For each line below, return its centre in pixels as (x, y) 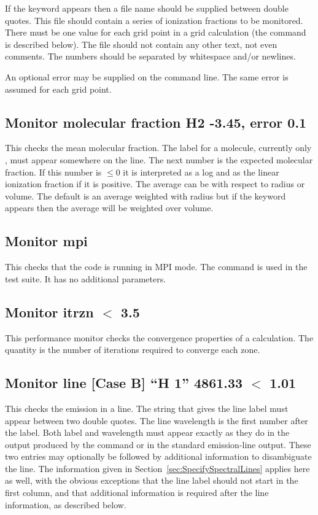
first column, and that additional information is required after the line (137, 493)
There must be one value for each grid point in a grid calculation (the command (156, 32)
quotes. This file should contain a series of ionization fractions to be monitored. (154, 20)
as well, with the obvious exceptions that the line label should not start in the (152, 480)
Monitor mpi (46, 241)
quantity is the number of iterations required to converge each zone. (133, 350)
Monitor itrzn (49, 312)
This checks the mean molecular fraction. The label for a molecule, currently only (158, 148)
